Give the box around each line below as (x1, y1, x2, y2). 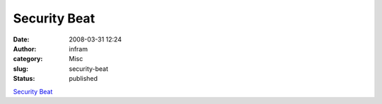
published (69, 74, 98, 83)
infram (69, 44, 88, 53)
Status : (13, 74, 35, 83)
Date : (13, 35, 30, 44)
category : (13, 55, 43, 63)
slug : (13, 64, 28, 73)
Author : (13, 44, 37, 53)
